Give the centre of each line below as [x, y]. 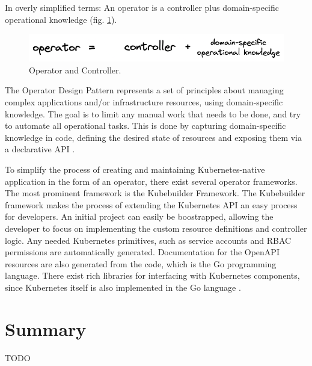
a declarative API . [40, 149]
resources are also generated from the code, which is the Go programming [141, 263]
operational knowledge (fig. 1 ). [61, 19]
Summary [46, 328]
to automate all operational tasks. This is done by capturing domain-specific [145, 126]
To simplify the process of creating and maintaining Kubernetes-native [135, 169]
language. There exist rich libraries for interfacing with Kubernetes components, [152, 275]
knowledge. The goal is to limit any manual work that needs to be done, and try [153, 113]
